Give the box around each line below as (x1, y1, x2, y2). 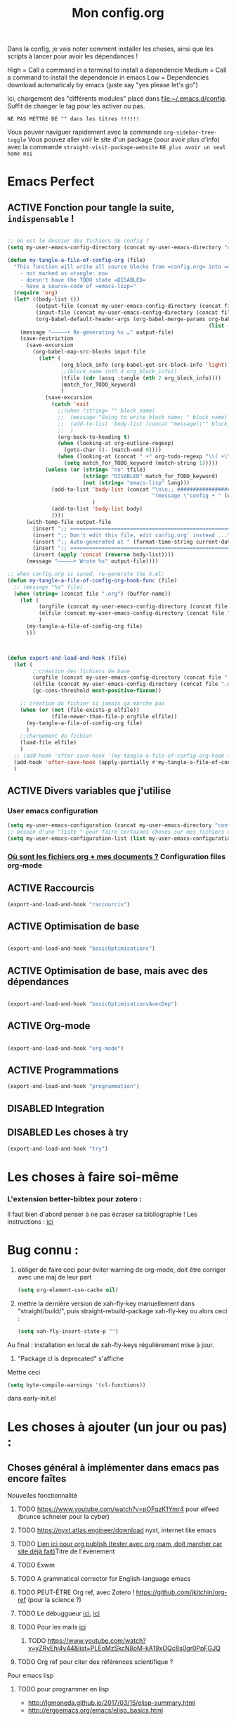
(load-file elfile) (20, 739, 77, 746)
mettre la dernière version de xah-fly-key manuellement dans (17, 1299, 195, 1308)
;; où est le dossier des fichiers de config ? (7, 237, 150, 244)
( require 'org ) (13, 289, 58, 296)
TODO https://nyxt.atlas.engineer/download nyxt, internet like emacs (17, 1526, 216, 1534)
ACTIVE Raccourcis (7, 882, 95, 894)
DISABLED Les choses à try (7, 1127, 129, 1139)
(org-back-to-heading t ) (57, 433, 131, 441)
